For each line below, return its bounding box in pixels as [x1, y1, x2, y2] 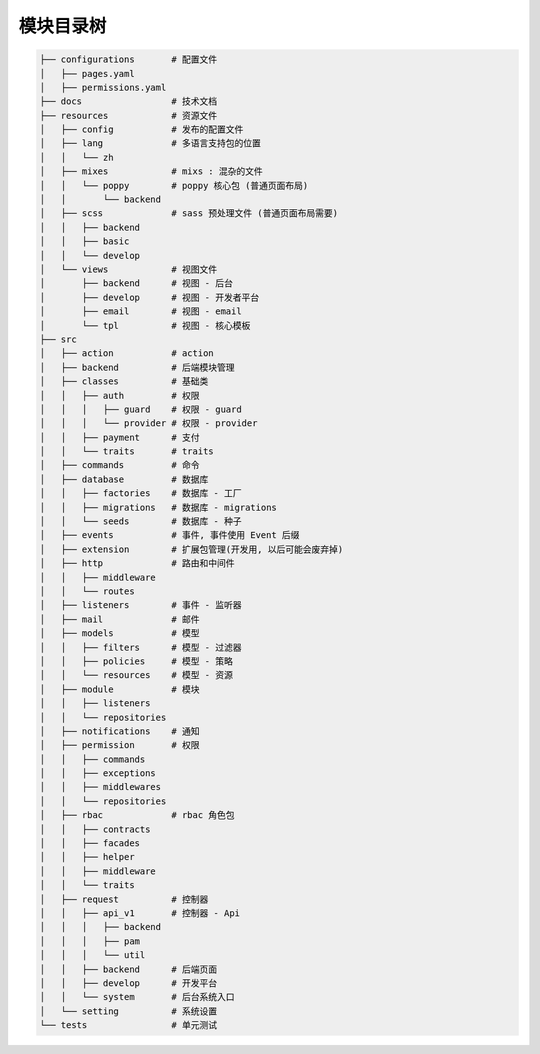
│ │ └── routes [39, 585, 135, 597]
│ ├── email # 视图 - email [39, 306, 242, 317]
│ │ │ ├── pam [39, 935, 140, 947]
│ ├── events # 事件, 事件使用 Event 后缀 [39, 530, 300, 541]
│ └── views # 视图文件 [39, 264, 218, 275]
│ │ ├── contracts [39, 823, 151, 835]
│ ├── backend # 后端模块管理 [39, 361, 235, 373]
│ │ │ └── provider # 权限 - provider [39, 418, 258, 429]
